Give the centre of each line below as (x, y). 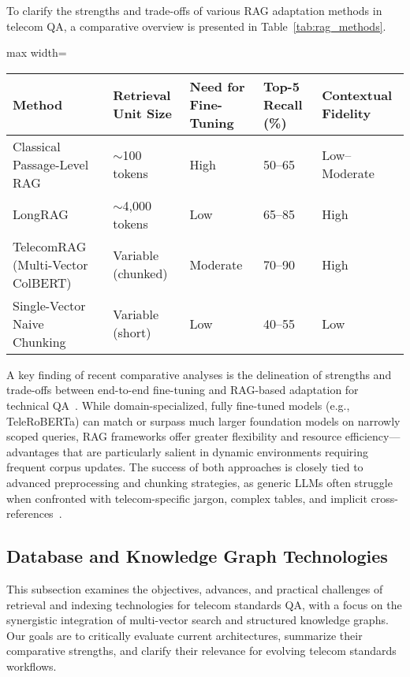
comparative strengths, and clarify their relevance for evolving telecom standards (201, 651)
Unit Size (142, 113)
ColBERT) (42, 282)
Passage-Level (51, 164)
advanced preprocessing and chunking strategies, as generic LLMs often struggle (199, 482)
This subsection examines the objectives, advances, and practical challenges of (195, 588)
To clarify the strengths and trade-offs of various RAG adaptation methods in (194, 10)
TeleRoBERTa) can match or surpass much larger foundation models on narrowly (203, 420)
